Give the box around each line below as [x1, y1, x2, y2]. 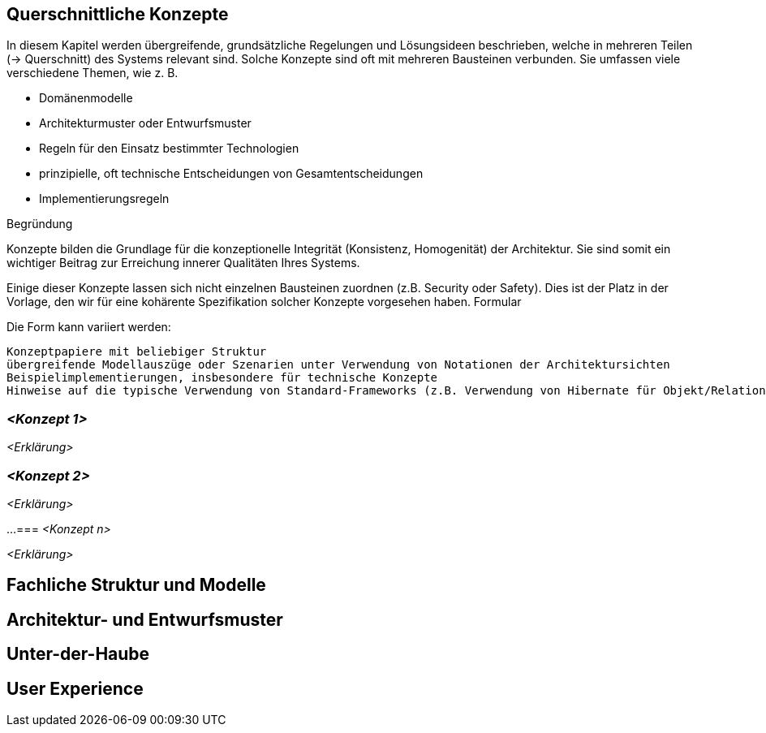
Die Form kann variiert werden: [6, 320, 171, 334]
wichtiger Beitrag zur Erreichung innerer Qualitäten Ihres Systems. [6, 256, 360, 270]
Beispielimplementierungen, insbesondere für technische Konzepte [6, 371, 438, 385]
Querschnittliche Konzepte [6, 4, 229, 24]
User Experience [6, 678, 144, 699]
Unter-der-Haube [6, 644, 150, 665]
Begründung [6, 217, 73, 231]
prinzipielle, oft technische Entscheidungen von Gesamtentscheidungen [39, 166, 424, 181]
